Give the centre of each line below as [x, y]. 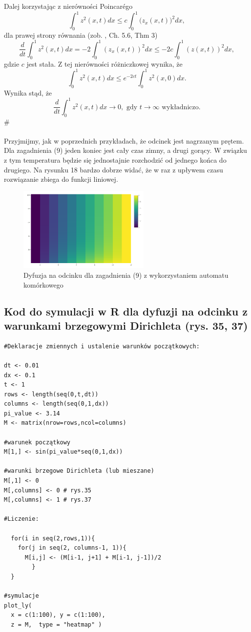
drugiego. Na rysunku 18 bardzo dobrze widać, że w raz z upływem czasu [114, 169]
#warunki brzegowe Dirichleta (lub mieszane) [79, 471]
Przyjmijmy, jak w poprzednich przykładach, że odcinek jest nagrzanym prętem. [124, 140]
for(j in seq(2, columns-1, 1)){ [72, 548]
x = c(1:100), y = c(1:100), [58, 615]
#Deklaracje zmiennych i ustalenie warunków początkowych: [102, 346]
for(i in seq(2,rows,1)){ [53, 538]
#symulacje [21, 596]
